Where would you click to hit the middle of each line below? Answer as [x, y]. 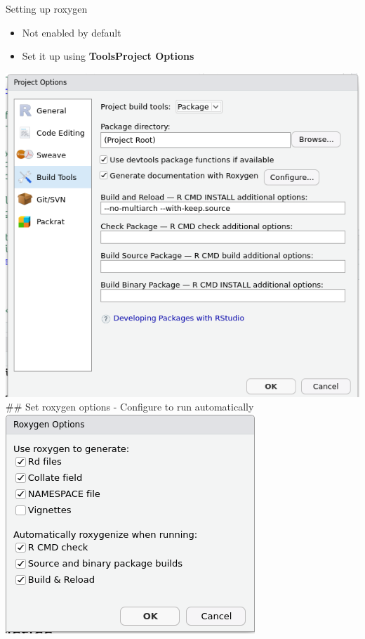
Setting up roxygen [47, 8]
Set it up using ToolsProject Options [108, 56]
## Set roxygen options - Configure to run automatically [130, 407]
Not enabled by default [72, 32]
